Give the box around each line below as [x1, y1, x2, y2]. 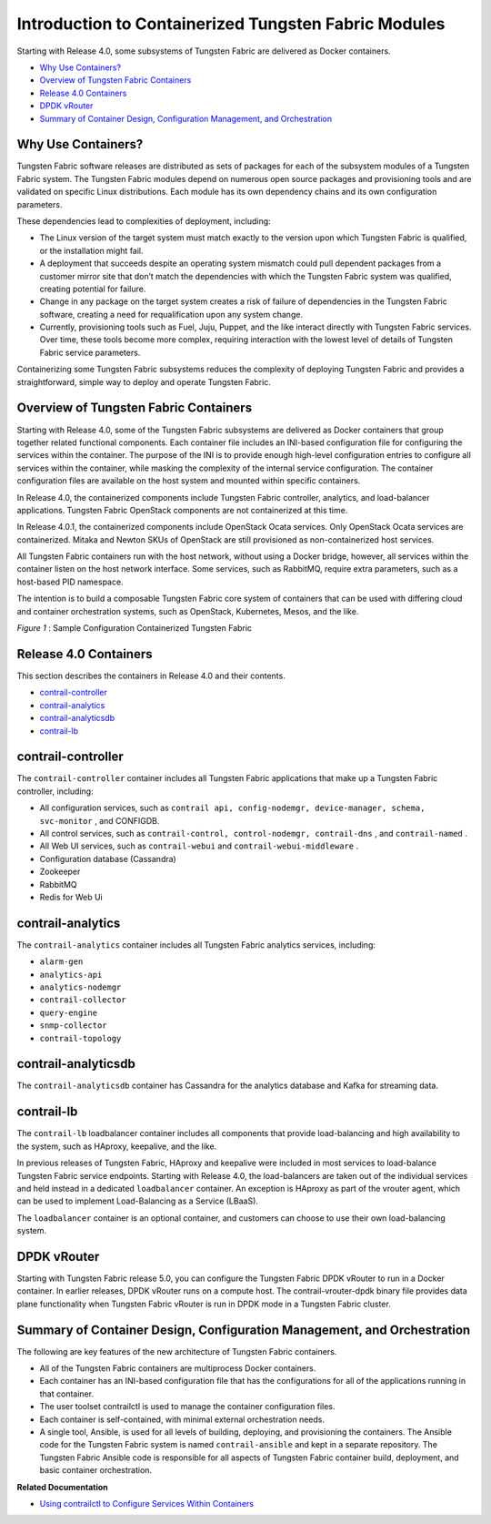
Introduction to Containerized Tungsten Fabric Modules [16, 14, 446, 34]
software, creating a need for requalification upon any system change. [39, 309, 304, 320]
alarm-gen [39, 957, 84, 967]
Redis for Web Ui [39, 891, 104, 902]
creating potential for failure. [39, 283, 146, 294]
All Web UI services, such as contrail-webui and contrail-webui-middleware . [39, 840, 359, 851]
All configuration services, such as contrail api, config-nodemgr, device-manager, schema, [39, 802, 426, 814]
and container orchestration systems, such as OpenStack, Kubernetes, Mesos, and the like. [16, 605, 359, 616]
